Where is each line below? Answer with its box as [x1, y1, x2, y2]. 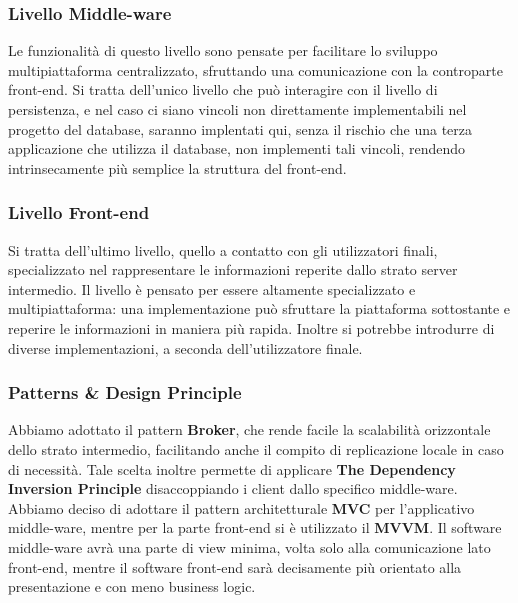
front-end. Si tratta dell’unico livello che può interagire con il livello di [8, 79, 438, 100]
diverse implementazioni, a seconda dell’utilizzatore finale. [8, 337, 363, 358]
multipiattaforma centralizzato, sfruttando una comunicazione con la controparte [8, 59, 503, 80]
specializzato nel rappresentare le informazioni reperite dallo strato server [8, 259, 458, 280]
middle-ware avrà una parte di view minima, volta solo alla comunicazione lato [8, 536, 491, 557]
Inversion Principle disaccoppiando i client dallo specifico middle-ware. [8, 478, 458, 499]
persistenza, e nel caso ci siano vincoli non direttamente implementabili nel [8, 99, 467, 119]
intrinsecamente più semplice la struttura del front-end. [8, 157, 347, 178]
